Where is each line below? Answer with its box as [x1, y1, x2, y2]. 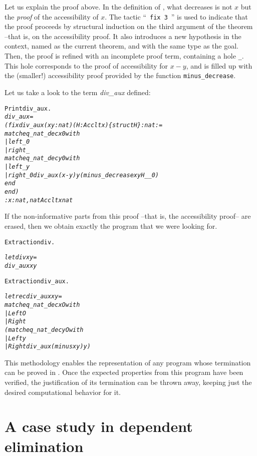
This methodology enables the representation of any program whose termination [5, 357, 251, 367]
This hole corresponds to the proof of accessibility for [5, 60, 168, 71]
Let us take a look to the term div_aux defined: [5, 87, 151, 97]
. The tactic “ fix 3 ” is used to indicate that [105, 11, 248, 22]
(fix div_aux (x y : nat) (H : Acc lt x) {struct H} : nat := [5, 121, 163, 129]
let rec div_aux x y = [5, 293, 62, 300]
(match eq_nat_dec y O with [5, 326, 84, 333]
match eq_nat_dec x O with [5, 301, 80, 308]
